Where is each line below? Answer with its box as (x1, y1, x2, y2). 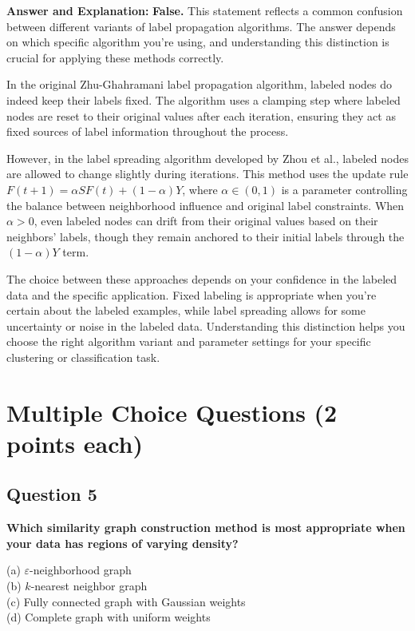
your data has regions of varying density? (6, 534, 239, 551)
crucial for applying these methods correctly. (6, 49, 224, 65)
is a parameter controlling (281, 181, 408, 197)
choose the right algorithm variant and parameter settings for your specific (6, 333, 371, 350)
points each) (6, 427, 143, 459)
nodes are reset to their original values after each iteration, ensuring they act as (6, 107, 396, 124)
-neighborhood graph (30, 562, 132, 578)
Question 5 (6, 482, 97, 506)
